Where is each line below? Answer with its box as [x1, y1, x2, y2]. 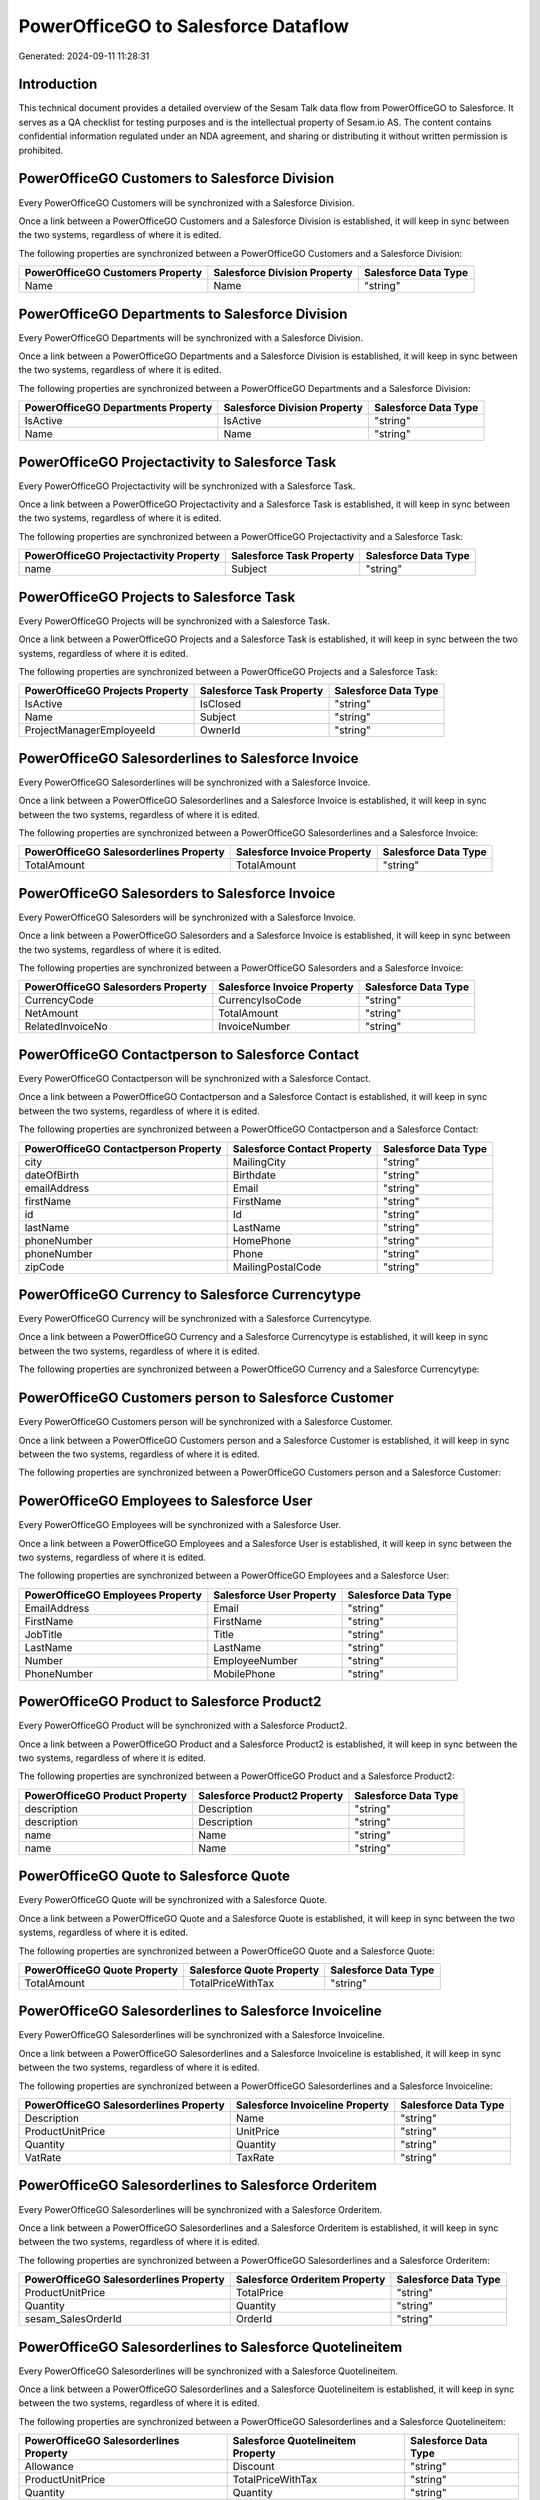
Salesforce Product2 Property [198, 1788, 344, 1802]
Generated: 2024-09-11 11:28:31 [18, 50, 150, 62]
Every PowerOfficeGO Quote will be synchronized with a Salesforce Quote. [18, 1894, 328, 1906]
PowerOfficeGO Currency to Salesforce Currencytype [18, 1286, 362, 1303]
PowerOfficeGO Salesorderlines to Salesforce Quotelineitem [18, 2338, 403, 2355]
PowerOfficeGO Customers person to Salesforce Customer [18, 1390, 394, 1407]
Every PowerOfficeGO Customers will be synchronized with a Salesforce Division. [18, 196, 355, 209]
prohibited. [18, 144, 64, 156]
